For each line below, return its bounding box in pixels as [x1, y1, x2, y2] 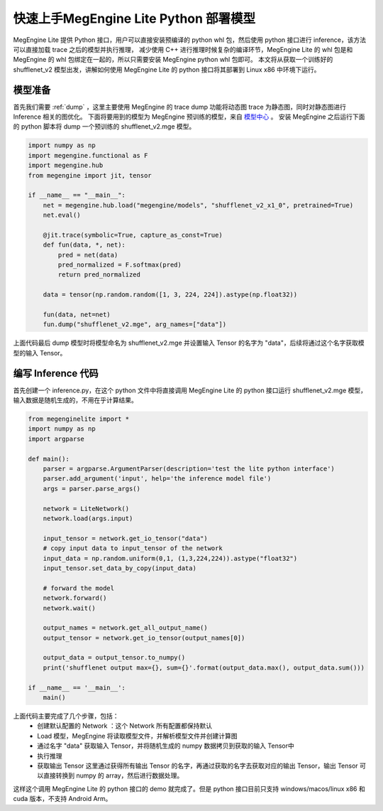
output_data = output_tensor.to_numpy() [43, 654, 186, 662]
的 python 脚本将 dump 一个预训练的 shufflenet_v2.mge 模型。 [13, 122, 196, 131]
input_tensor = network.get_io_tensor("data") [43, 534, 209, 542]
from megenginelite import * [28, 415, 130, 423]
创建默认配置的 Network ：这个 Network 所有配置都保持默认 [37, 721, 213, 730]
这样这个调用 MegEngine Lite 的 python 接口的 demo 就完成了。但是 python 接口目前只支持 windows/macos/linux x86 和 [13, 784, 365, 793]
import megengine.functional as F [28, 151, 148, 159]
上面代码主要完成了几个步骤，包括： [13, 711, 119, 720]
